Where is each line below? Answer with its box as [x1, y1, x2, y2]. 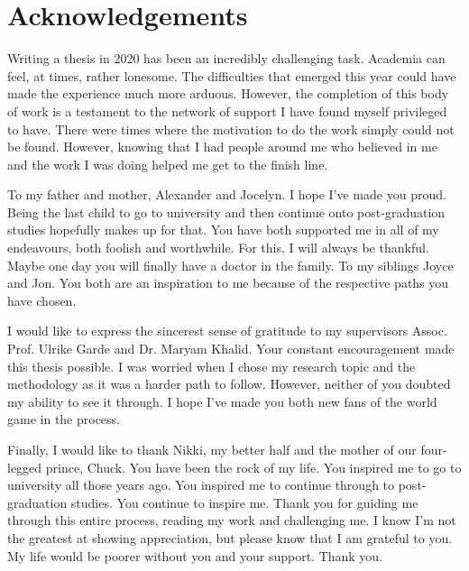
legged [7, 457, 42, 476]
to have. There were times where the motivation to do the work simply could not [7, 119, 455, 138]
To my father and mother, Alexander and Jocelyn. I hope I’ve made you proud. [7, 185, 446, 204]
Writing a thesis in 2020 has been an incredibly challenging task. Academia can [7, 49, 446, 68]
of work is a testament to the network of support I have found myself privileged [7, 101, 447, 120]
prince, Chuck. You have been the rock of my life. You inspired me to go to [45, 457, 462, 476]
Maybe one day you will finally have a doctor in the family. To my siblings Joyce [7, 255, 454, 274]
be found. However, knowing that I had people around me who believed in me [7, 137, 437, 156]
